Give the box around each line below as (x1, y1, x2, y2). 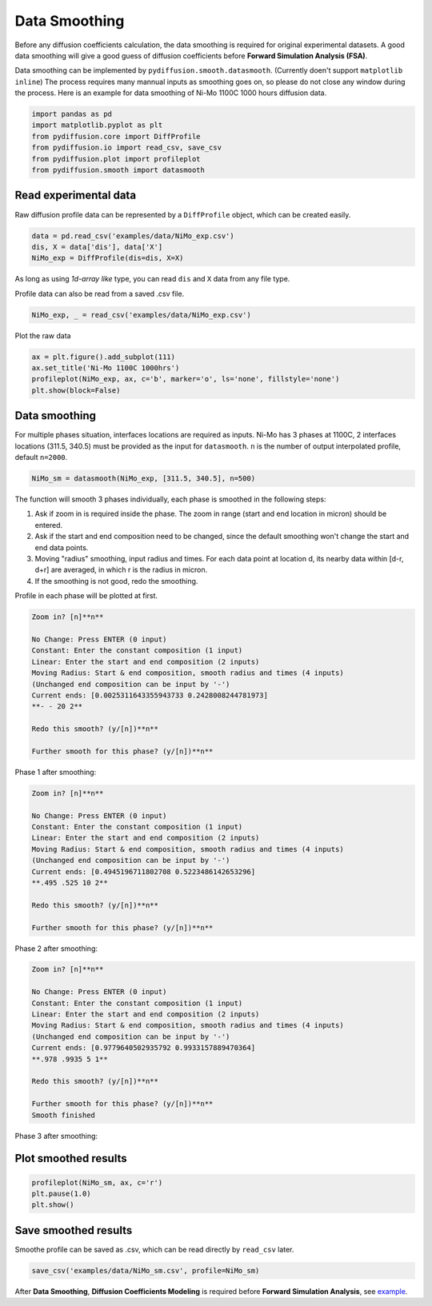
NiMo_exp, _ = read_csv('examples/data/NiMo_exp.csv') (31, 310, 251, 319)
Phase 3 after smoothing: (14, 1131, 98, 1140)
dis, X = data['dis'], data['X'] (31, 242, 163, 251)
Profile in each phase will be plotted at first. (14, 591, 158, 601)
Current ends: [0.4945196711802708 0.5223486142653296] (31, 867, 256, 876)
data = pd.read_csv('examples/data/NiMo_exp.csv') (31, 231, 235, 240)
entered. (34, 520, 63, 529)
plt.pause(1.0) (31, 1188, 91, 1198)
